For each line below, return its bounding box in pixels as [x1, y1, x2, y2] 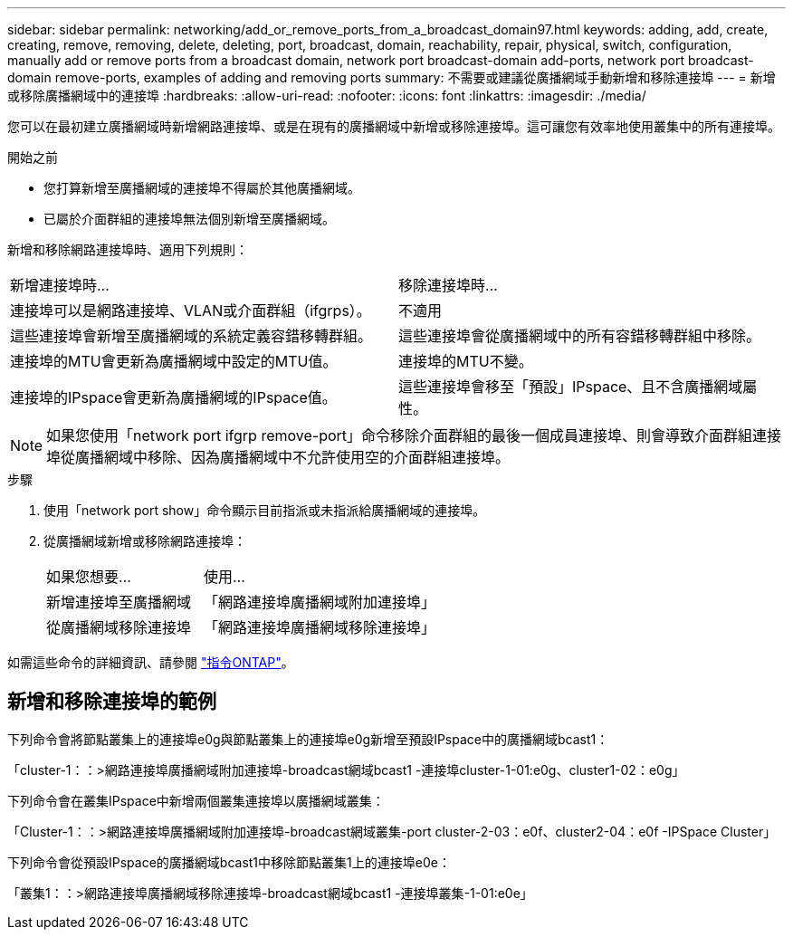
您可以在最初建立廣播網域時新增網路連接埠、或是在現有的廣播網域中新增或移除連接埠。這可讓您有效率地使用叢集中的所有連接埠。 [7, 119, 780, 134]
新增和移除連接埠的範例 [7, 690, 216, 713]
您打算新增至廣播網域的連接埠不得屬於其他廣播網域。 [43, 180, 360, 196]
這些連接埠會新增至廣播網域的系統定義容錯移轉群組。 [10, 327, 373, 345]
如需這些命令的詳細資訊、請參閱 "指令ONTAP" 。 [7, 655, 294, 670]
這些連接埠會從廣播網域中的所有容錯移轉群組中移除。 [398, 327, 761, 345]
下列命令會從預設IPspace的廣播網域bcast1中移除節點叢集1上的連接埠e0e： [7, 854, 451, 870]
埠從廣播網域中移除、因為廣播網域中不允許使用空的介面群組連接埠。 [46, 448, 511, 466]
